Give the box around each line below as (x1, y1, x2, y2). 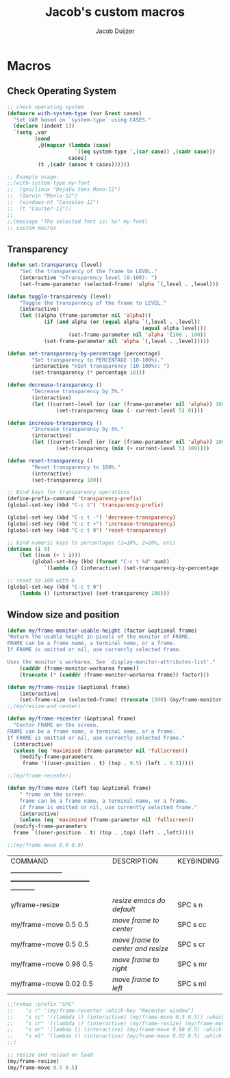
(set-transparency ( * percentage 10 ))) (31, 369, 146, 376)
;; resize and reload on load (7, 1051, 94, 1058)
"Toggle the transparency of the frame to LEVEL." (19, 299, 167, 306)
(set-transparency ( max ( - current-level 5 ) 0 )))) (55, 407, 204, 414)
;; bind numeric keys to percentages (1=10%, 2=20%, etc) (7, 539, 176, 546)
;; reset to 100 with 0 (7, 577, 75, 584)
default (112, 904, 136, 913)
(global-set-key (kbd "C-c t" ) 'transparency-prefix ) (7, 502, 164, 508)
